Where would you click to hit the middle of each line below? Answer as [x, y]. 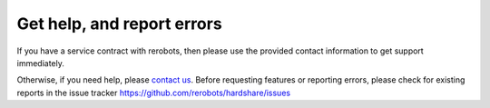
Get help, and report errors [119, 24]
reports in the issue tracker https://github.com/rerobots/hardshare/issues [153, 93]
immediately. [41, 63]
